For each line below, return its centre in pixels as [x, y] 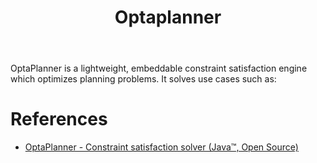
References [59, 119]
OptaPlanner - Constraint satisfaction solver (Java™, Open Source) [161, 147]
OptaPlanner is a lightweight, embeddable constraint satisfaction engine [159, 68]
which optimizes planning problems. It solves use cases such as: [143, 79]
